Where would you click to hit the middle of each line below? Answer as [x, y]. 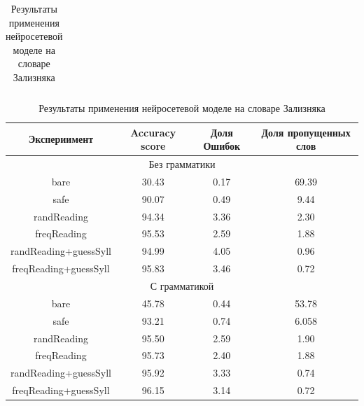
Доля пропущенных [306, 132]
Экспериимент [61, 139]
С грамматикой [182, 286]
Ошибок [222, 146]
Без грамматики [182, 164]
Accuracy [153, 132]
